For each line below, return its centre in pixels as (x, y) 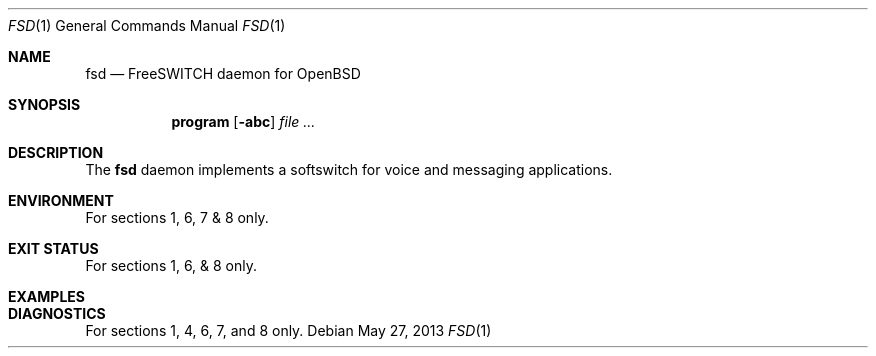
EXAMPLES (46, 296)
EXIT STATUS (53, 248)
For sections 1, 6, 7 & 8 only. (177, 217)
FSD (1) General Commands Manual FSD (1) (147, 25)
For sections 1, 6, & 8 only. (171, 265)
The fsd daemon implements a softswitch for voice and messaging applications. (349, 169)
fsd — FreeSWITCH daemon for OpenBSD (223, 73)
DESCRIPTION (56, 152)
